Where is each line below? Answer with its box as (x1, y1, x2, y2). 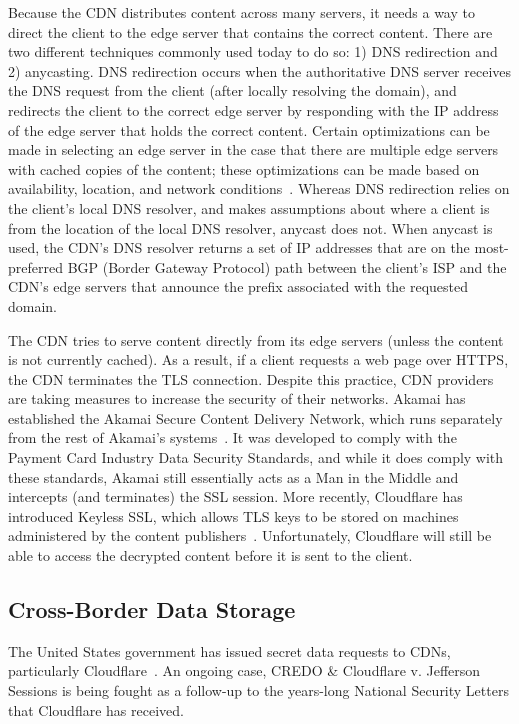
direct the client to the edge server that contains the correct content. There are (8, 21, 493, 42)
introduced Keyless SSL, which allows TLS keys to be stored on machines (8, 505, 459, 526)
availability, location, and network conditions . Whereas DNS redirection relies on (8, 178, 510, 199)
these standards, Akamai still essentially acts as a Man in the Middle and (8, 466, 459, 487)
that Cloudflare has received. (8, 699, 184, 720)
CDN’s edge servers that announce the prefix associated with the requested (8, 276, 469, 297)
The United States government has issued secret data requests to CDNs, (8, 640, 451, 661)
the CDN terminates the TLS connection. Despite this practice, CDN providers (8, 368, 494, 389)
